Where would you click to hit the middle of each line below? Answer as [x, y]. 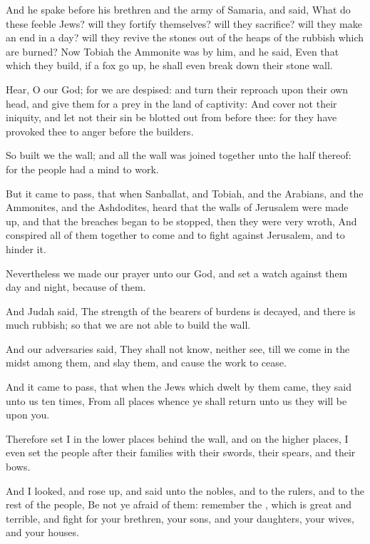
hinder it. [26, 248]
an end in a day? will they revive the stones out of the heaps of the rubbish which [185, 37]
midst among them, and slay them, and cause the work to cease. [146, 363]
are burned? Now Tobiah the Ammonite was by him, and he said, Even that [173, 51]
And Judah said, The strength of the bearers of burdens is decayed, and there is [181, 311]
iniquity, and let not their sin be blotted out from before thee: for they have [171, 117]
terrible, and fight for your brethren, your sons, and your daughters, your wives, [180, 518]
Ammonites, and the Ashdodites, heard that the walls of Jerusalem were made [177, 207]
